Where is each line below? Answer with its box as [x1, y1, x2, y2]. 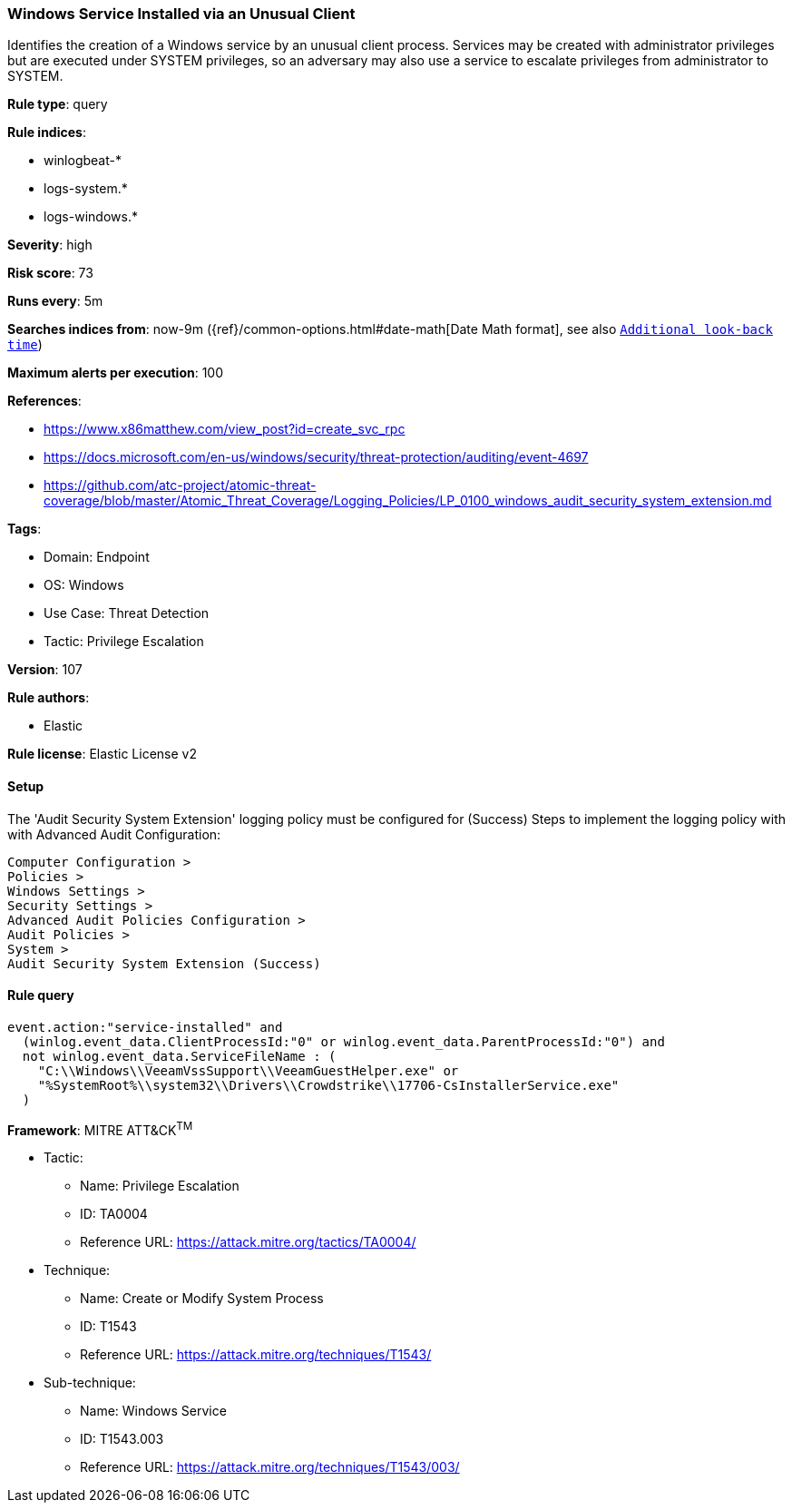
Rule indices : [7, 124, 86, 141]
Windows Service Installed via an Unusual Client [7, 5, 356, 23]
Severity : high [7, 237, 93, 253]
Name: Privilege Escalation [80, 1178, 240, 1194]
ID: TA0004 [80, 1206, 148, 1222]
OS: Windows [44, 577, 124, 593]
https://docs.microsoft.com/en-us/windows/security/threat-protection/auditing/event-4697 [44, 449, 589, 466]
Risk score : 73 [7, 265, 93, 281]
